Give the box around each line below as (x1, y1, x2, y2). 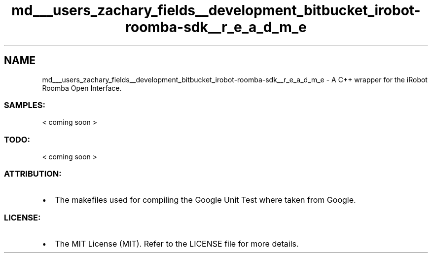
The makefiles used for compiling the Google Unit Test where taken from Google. (55, 194, 356, 205)
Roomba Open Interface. (42, 83, 122, 92)
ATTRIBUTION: (4, 169, 62, 179)
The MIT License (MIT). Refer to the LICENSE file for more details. (55, 238, 299, 249)
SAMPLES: (4, 100, 45, 110)
